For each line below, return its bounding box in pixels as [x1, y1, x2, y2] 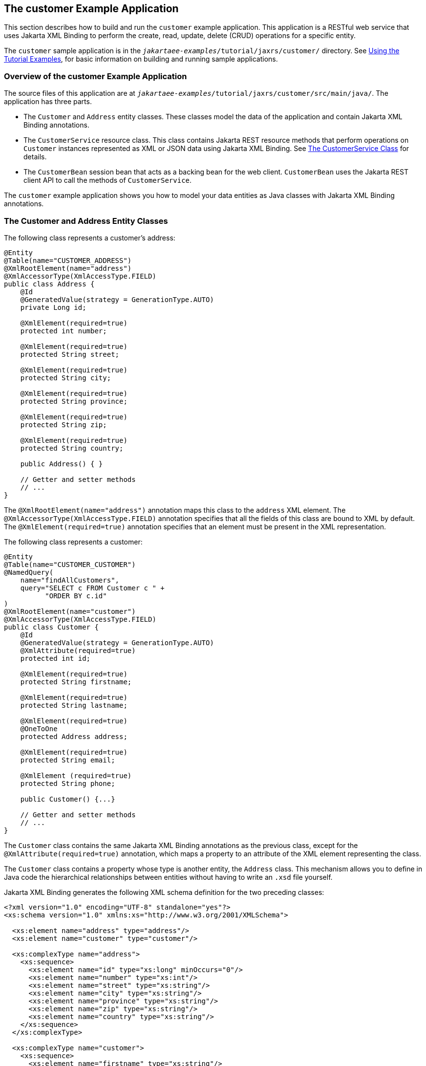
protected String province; [20, 397, 128, 405]
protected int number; [20, 326, 107, 335]
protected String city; [20, 373, 111, 382]
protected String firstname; [20, 677, 132, 686]
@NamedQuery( [4, 568, 54, 576]
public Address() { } [20, 459, 103, 468]
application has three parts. [4, 97, 92, 106]
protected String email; [20, 756, 115, 764]
